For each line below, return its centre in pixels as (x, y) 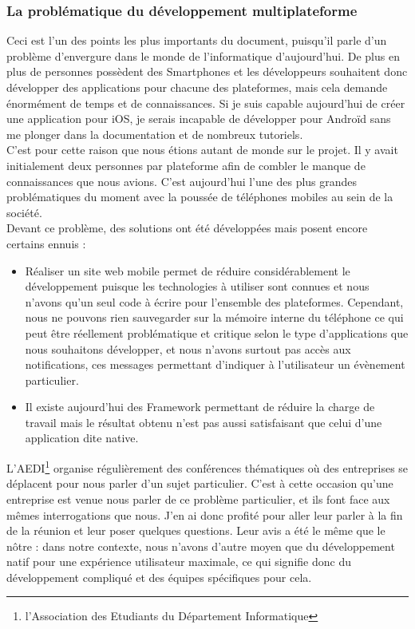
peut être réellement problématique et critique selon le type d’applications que (217, 332)
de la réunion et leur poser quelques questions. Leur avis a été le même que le (196, 530)
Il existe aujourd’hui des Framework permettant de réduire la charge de (200, 407)
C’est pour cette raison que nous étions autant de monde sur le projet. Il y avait (202, 150)
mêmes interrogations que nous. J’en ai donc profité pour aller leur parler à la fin (205, 514)
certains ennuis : (46, 243)
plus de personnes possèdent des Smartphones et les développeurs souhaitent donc (207, 71)
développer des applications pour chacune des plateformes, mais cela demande (197, 87)
